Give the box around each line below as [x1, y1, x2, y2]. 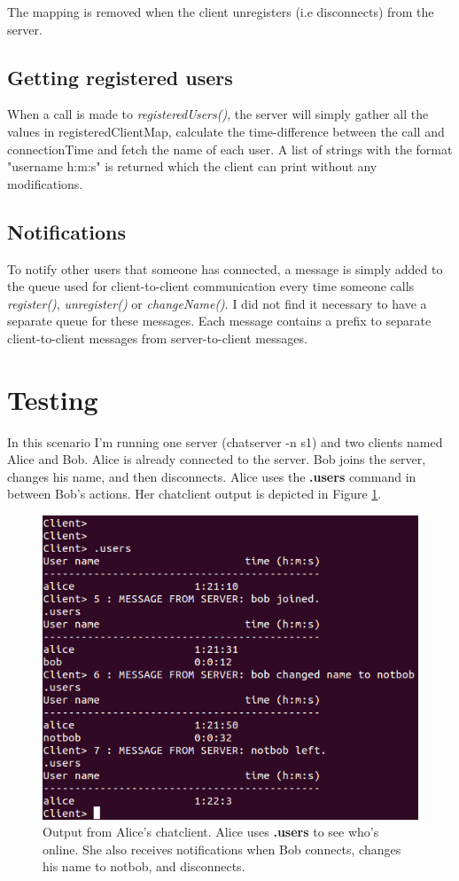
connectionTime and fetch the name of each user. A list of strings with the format [7, 139, 453, 158]
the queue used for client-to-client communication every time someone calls [7, 277, 415, 295]
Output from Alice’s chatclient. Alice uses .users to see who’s [43, 822, 379, 841]
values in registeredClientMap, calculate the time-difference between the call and [7, 122, 445, 140]
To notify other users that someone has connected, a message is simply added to [7, 259, 443, 278]
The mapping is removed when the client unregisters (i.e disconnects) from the [7, 3, 434, 20]
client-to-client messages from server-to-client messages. [7, 328, 307, 347]
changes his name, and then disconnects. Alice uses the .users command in [7, 467, 416, 485]
